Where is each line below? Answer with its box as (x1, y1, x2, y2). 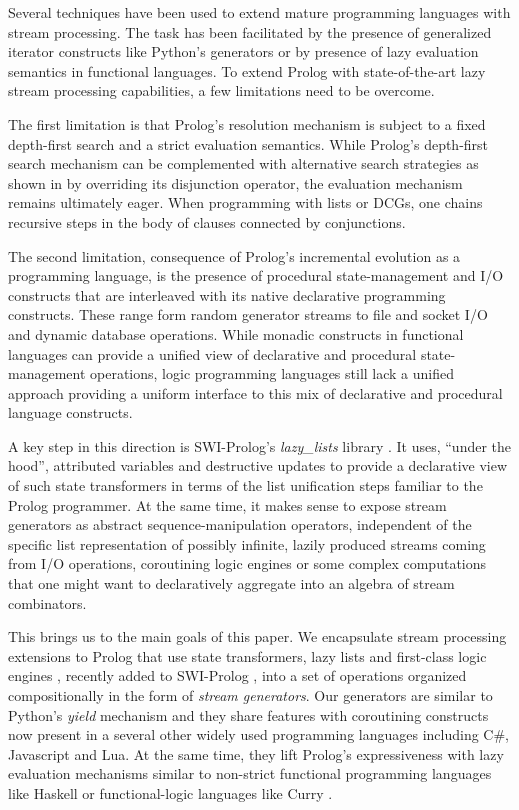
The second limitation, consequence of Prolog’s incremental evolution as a (8, 245, 461, 266)
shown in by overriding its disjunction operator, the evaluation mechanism (8, 172, 463, 193)
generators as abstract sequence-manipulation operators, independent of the (8, 514, 472, 535)
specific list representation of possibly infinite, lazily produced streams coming (8, 533, 486, 554)
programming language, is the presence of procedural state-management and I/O (8, 265, 504, 286)
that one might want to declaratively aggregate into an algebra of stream (8, 573, 455, 594)
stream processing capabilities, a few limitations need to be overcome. (8, 80, 435, 101)
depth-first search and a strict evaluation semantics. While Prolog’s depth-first (8, 133, 489, 154)
